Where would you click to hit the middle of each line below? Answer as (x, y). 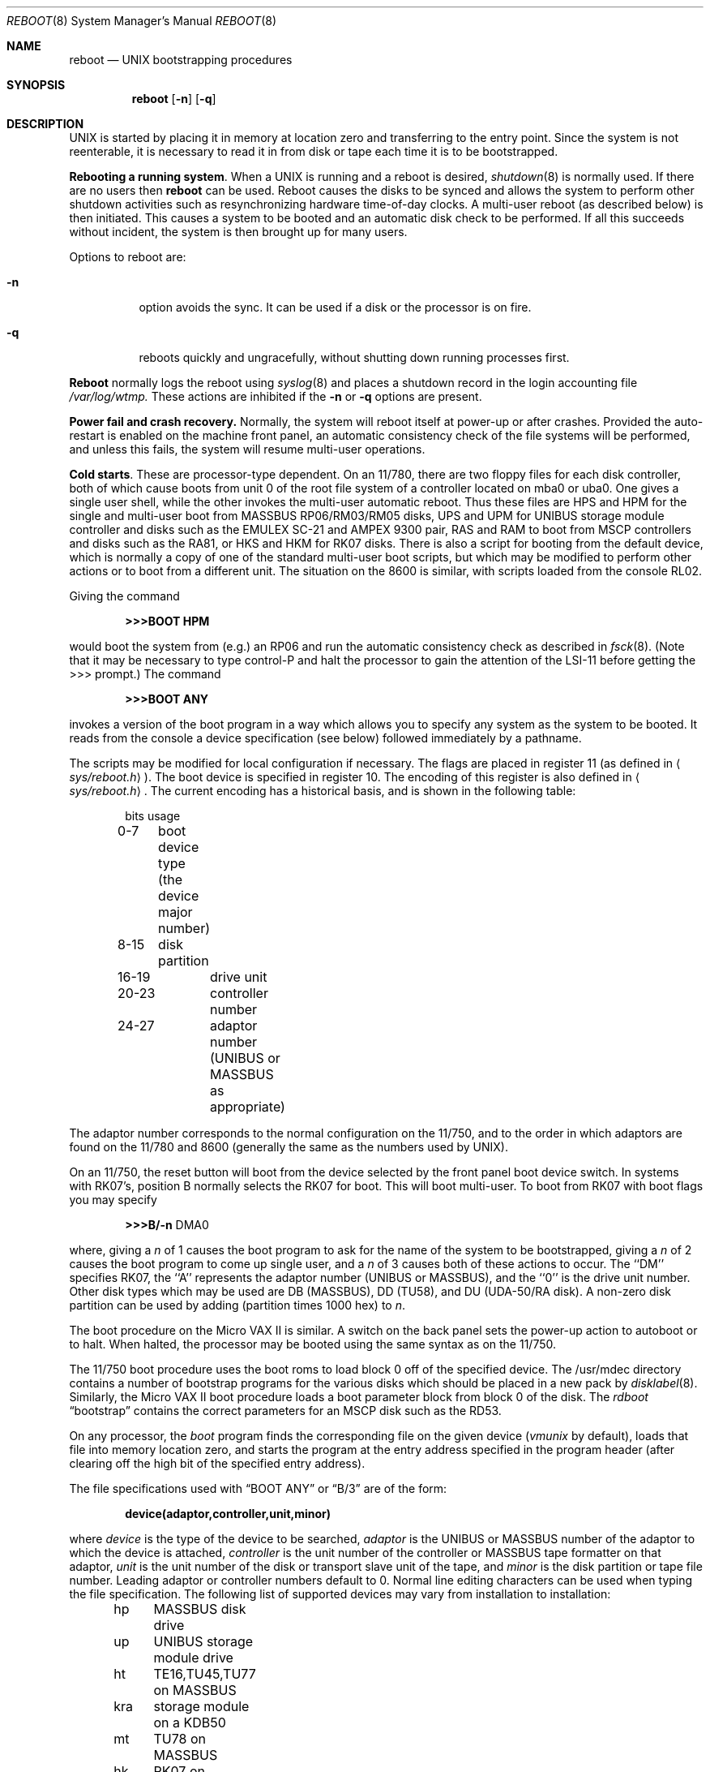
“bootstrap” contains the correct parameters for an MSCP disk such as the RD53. (285, 1411)
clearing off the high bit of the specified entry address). (217, 1463)
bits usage (153, 816)
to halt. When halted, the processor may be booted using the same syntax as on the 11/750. (312, 1344)
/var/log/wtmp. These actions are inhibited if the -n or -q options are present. (276, 396)
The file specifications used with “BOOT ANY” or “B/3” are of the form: (258, 1488)
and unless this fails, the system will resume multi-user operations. (247, 449)
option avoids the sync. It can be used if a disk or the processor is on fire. (335, 307)
